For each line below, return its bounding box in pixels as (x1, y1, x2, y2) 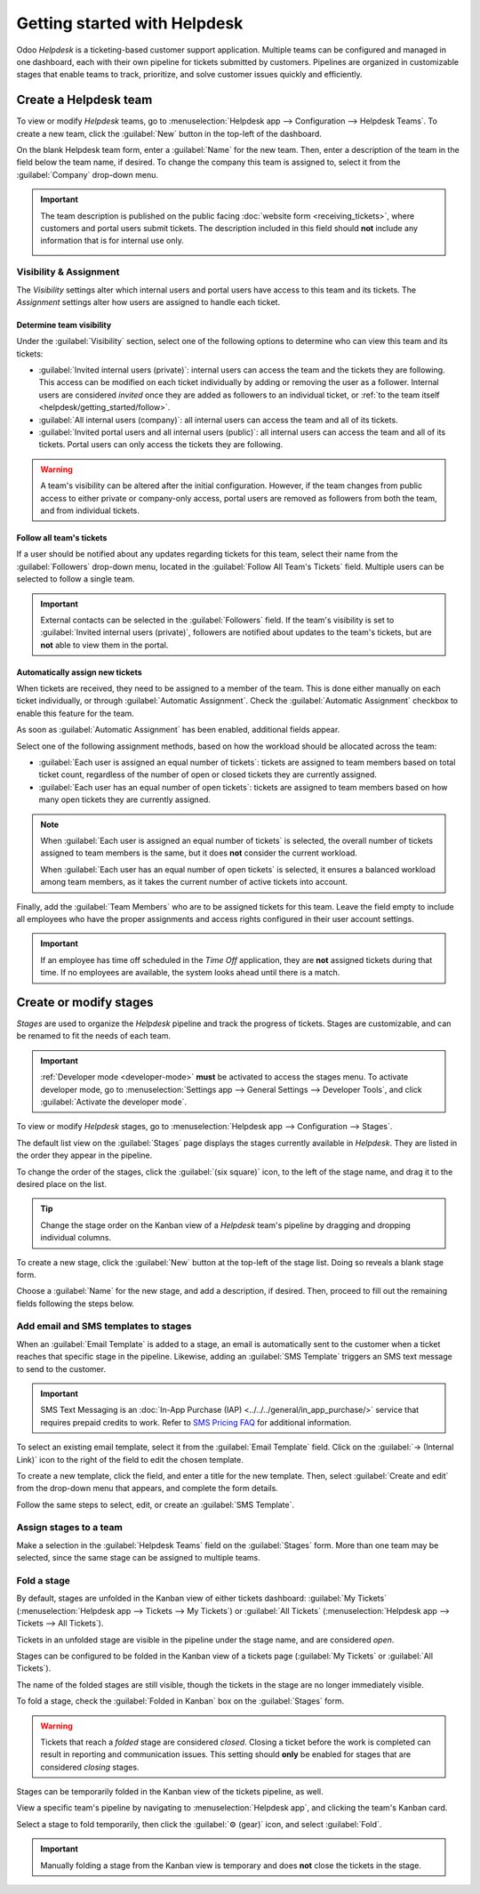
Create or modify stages (16, 994, 155, 1009)
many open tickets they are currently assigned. (38, 794, 211, 805)
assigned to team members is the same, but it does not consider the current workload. (40, 847, 357, 858)
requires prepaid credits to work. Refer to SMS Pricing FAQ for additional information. (40, 1416, 352, 1427)
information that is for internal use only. (40, 236, 184, 246)
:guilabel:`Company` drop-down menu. (16, 169, 159, 180)
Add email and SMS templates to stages (16, 1320, 192, 1333)
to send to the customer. (16, 1363, 107, 1374)
